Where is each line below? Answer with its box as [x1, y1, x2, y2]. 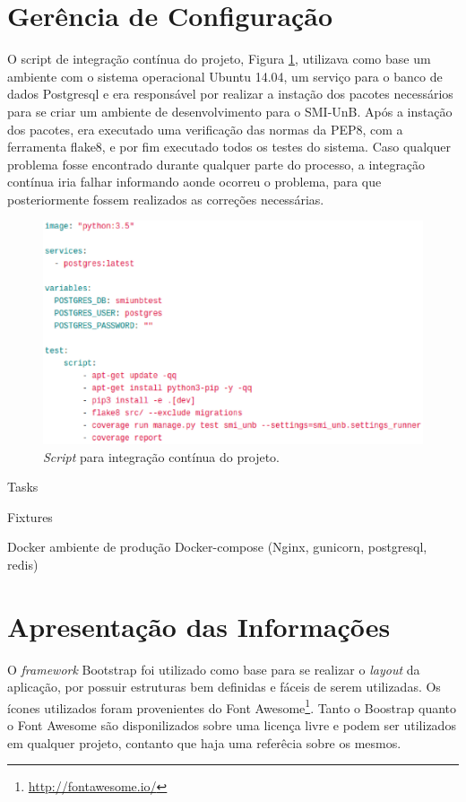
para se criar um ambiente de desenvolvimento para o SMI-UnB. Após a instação [7, 101, 453, 120]
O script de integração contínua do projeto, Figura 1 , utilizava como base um [7, 49, 431, 68]
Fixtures [7, 507, 53, 526]
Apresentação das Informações [7, 607, 391, 644]
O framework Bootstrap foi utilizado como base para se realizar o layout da [7, 659, 420, 678]
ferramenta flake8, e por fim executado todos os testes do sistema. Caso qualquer [7, 137, 451, 156]
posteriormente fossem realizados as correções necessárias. [7, 189, 324, 208]
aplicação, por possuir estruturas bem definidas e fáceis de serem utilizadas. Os [7, 677, 441, 696]
